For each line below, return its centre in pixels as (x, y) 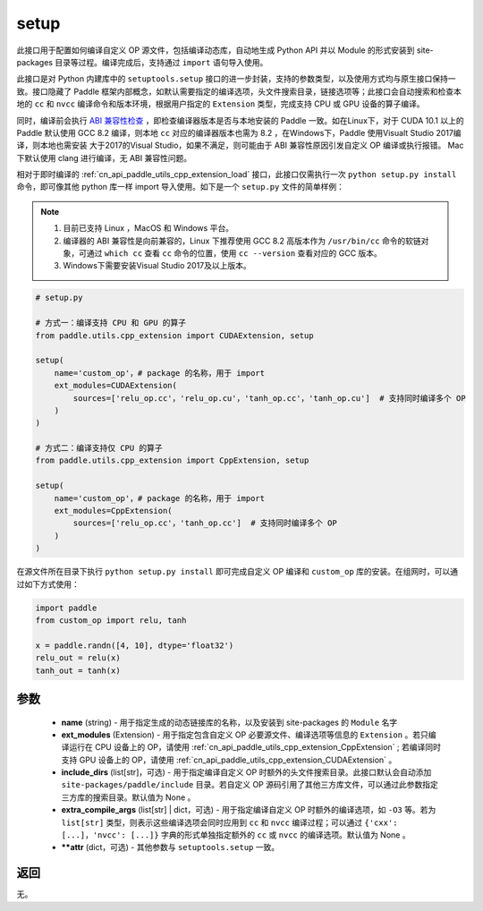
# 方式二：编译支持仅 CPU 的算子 (99, 448)
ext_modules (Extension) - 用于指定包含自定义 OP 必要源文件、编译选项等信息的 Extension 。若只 (245, 735)
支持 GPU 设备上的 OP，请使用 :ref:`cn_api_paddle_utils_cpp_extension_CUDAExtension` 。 (229, 760)
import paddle (66, 608)
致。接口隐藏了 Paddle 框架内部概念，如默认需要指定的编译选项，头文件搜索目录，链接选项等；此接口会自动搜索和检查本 (239, 91)
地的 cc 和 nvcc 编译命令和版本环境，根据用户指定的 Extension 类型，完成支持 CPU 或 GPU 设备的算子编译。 (220, 104)
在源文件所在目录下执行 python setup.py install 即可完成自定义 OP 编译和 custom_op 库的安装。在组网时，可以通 (237, 572)
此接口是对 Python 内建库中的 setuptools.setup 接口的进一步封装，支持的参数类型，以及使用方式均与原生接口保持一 (236, 79)
